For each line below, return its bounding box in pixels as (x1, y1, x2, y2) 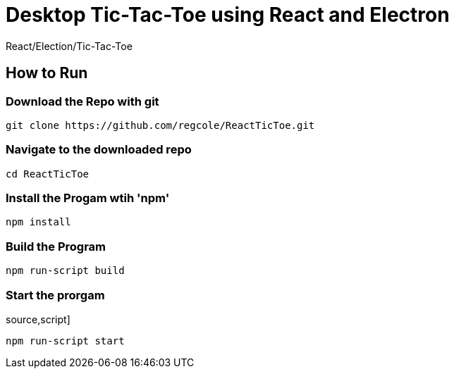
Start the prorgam (6, 287, 105, 302)
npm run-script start (6, 335, 125, 347)
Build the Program (6, 239, 106, 254)
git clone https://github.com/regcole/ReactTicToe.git (6, 119, 315, 131)
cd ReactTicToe (6, 168, 90, 180)
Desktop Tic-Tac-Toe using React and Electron (6, 3, 450, 27)
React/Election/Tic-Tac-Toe (6, 39, 133, 52)
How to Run (6, 64, 88, 82)
